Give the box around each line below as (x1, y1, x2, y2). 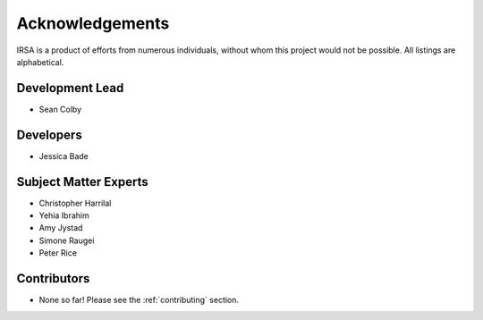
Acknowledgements (16, 13, 170, 33)
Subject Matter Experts (16, 174, 148, 189)
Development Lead (16, 80, 124, 96)
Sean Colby (38, 104, 82, 114)
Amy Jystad (38, 223, 83, 233)
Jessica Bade (38, 150, 89, 161)
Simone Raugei (38, 235, 95, 246)
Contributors (16, 271, 90, 286)
